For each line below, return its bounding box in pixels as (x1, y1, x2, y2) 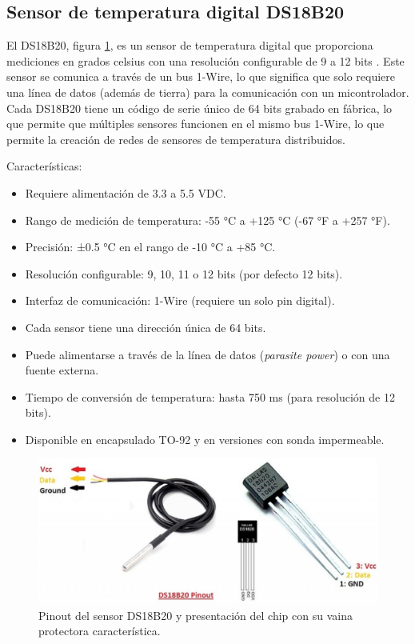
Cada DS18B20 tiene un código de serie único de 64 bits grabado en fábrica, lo (6, 99, 393, 116)
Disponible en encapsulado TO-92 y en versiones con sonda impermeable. (25, 430, 385, 447)
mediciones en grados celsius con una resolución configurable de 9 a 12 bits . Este (6, 52, 405, 69)
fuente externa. (25, 362, 99, 378)
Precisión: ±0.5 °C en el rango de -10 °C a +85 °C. (25, 238, 276, 255)
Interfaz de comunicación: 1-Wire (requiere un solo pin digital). (25, 292, 335, 309)
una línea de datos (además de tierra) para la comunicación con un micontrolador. (6, 83, 409, 100)
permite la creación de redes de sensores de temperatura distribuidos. (6, 130, 345, 147)
